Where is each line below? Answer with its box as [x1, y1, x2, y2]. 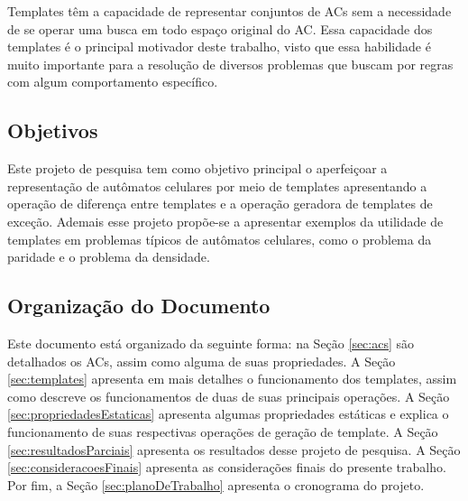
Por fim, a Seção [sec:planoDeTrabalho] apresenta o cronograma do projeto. [7, 475, 425, 494]
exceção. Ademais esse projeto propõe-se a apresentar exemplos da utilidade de [7, 211, 444, 230]
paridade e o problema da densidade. [7, 247, 210, 266]
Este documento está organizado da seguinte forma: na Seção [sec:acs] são [7, 333, 415, 352]
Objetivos [7, 116, 98, 144]
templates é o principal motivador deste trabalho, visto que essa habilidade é [7, 37, 431, 56]
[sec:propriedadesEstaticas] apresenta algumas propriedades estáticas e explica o [7, 404, 449, 423]
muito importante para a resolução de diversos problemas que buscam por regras [7, 54, 454, 73]
